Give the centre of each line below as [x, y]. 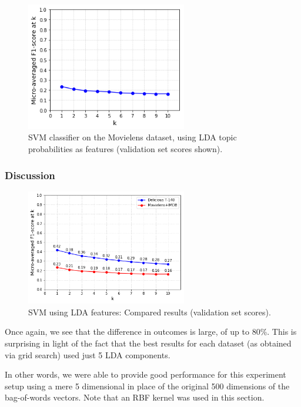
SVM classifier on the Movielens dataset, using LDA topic [133, 137]
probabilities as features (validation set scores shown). [126, 148]
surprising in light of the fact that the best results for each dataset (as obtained [148, 343]
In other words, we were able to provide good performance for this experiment [146, 374]
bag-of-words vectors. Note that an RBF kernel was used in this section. [135, 397]
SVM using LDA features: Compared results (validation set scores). [150, 312]
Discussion [30, 175]
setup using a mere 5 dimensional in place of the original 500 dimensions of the [147, 386]
